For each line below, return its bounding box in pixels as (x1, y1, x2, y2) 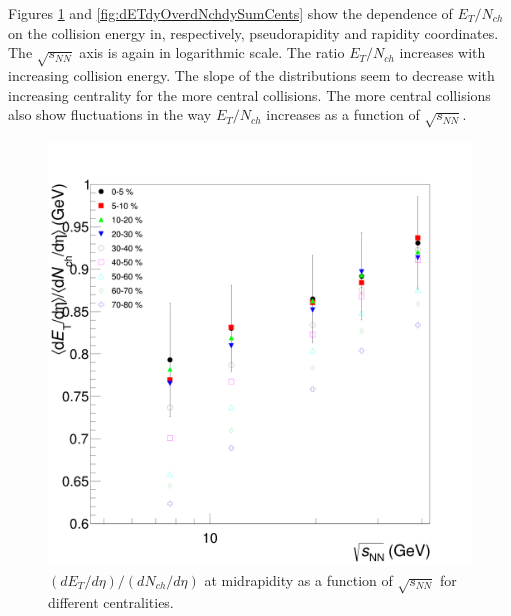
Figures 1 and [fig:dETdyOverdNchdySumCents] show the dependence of (8, 3, 453, 23)
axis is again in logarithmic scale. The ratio (79, 42, 345, 63)
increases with (399, 42, 486, 63)
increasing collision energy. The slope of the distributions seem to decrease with (8, 64, 495, 85)
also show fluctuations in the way (8, 104, 212, 125)
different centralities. (48, 592, 174, 613)
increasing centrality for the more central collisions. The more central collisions (8, 84, 491, 105)
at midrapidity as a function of (204, 569, 393, 590)
